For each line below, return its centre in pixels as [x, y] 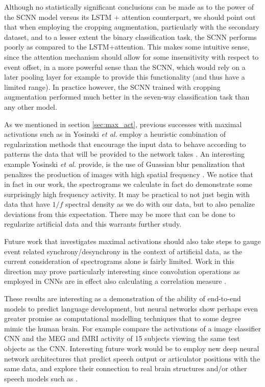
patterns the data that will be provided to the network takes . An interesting [124, 154]
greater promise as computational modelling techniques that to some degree [123, 318]
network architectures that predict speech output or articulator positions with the [132, 358]
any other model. [31, 106]
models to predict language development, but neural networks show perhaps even [131, 308]
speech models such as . [41, 378]
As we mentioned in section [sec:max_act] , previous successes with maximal [123, 124]
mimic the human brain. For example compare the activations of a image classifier [133, 328]
